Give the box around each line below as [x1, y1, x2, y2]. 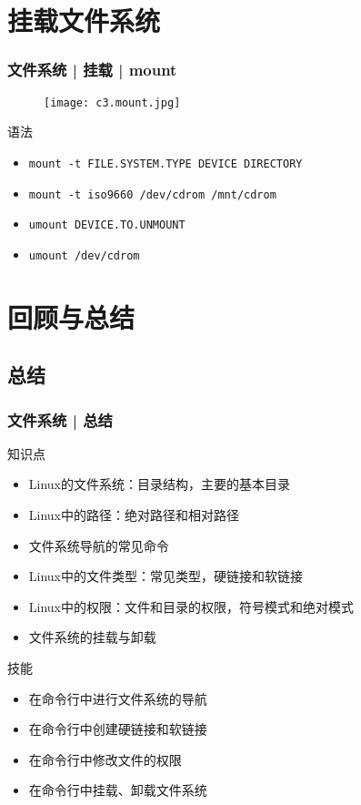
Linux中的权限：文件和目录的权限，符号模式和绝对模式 [28, 596, 355, 616]
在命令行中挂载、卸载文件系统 [28, 780, 207, 800]
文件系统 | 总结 [7, 408, 113, 431]
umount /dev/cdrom [28, 249, 140, 262]
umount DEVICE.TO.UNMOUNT [28, 219, 186, 232]
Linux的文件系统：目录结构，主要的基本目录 [28, 474, 291, 494]
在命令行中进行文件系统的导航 [28, 688, 207, 708]
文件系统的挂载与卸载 [28, 627, 156, 647]
